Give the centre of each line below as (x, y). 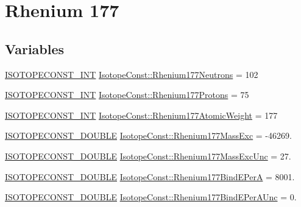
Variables (35, 48)
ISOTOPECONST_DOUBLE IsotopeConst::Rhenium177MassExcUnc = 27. (148, 156)
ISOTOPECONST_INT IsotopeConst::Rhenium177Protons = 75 (127, 95)
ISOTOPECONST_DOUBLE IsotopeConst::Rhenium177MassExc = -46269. (148, 135)
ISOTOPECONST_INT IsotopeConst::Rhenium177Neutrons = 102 (132, 74)
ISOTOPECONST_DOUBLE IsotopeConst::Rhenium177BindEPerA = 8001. (150, 176)
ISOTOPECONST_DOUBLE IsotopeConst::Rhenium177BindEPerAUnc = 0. (151, 197)
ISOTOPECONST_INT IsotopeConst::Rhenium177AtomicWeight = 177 (141, 115)
